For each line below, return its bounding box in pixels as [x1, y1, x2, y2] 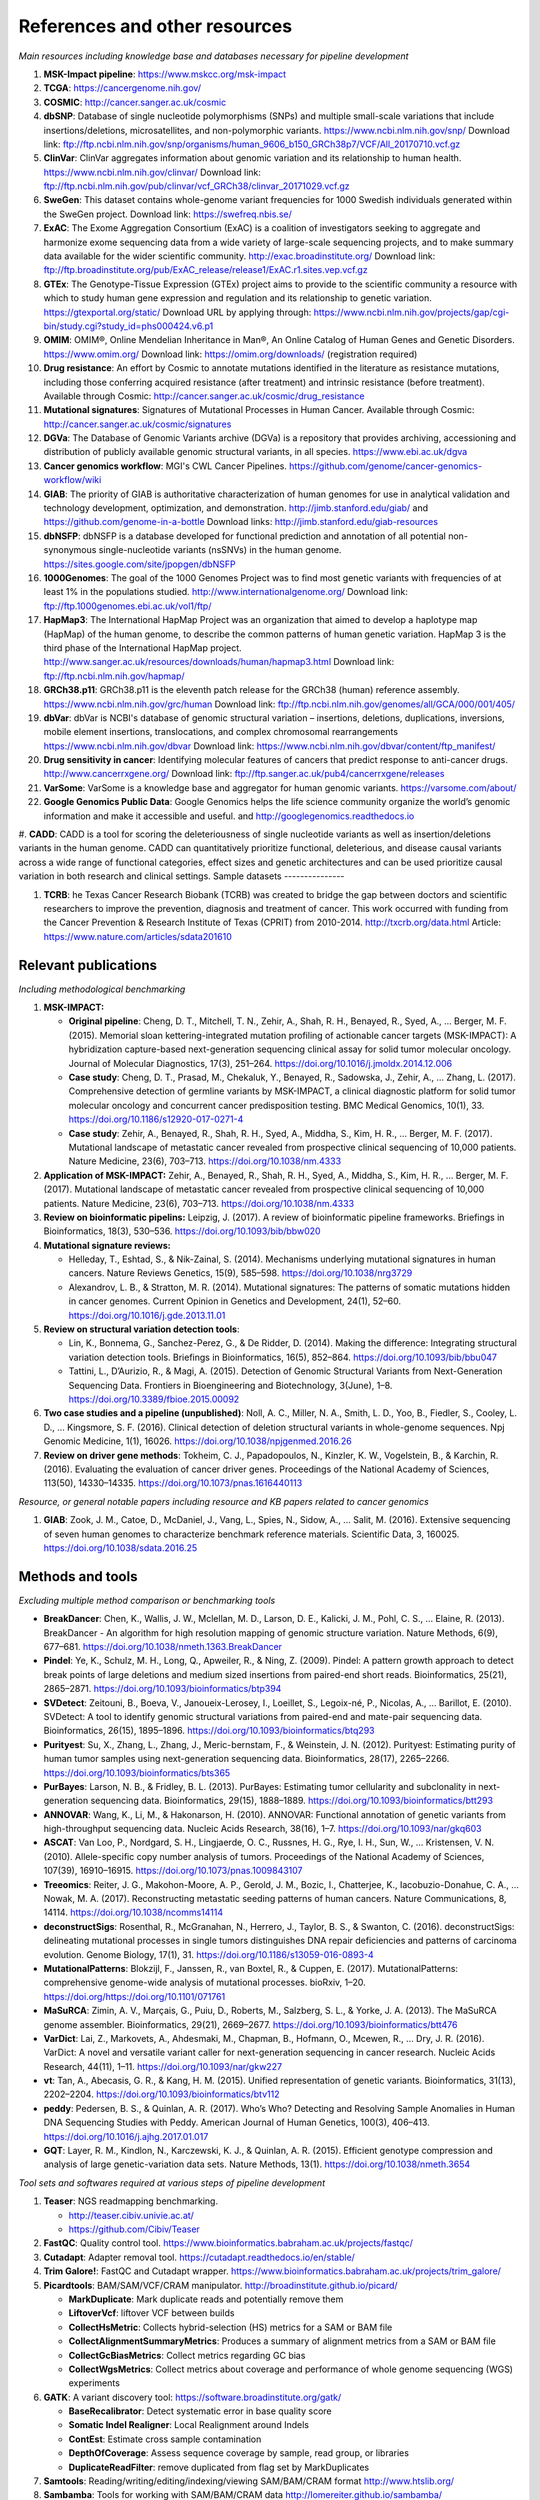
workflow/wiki [43, 474, 102, 486]
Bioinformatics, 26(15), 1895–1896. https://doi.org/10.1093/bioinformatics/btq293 [43, 1725, 375, 1737]
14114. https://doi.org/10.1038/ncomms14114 [43, 1906, 224, 1919]
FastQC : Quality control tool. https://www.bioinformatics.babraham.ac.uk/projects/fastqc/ [43, 2237, 414, 2249]
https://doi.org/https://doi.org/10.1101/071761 [43, 1990, 226, 2002]
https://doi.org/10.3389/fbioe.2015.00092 [68, 1393, 240, 1405]
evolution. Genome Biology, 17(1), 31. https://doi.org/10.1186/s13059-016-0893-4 [43, 1948, 374, 1960]
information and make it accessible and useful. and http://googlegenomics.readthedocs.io [43, 810, 415, 822]
